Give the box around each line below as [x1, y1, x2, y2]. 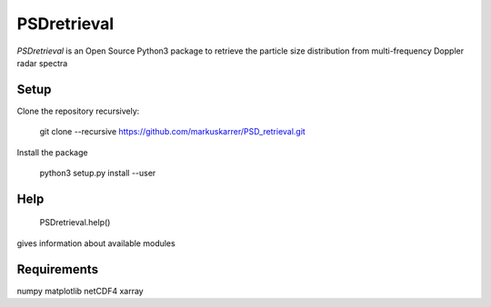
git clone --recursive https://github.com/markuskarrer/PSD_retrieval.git [39, 126, 306, 137]
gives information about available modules [16, 237, 176, 249]
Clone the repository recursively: [16, 105, 140, 116]
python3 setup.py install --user [39, 168, 156, 179]
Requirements [16, 262, 99, 277]
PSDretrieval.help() [39, 217, 111, 228]
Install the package [16, 146, 88, 158]
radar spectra [16, 57, 68, 68]
